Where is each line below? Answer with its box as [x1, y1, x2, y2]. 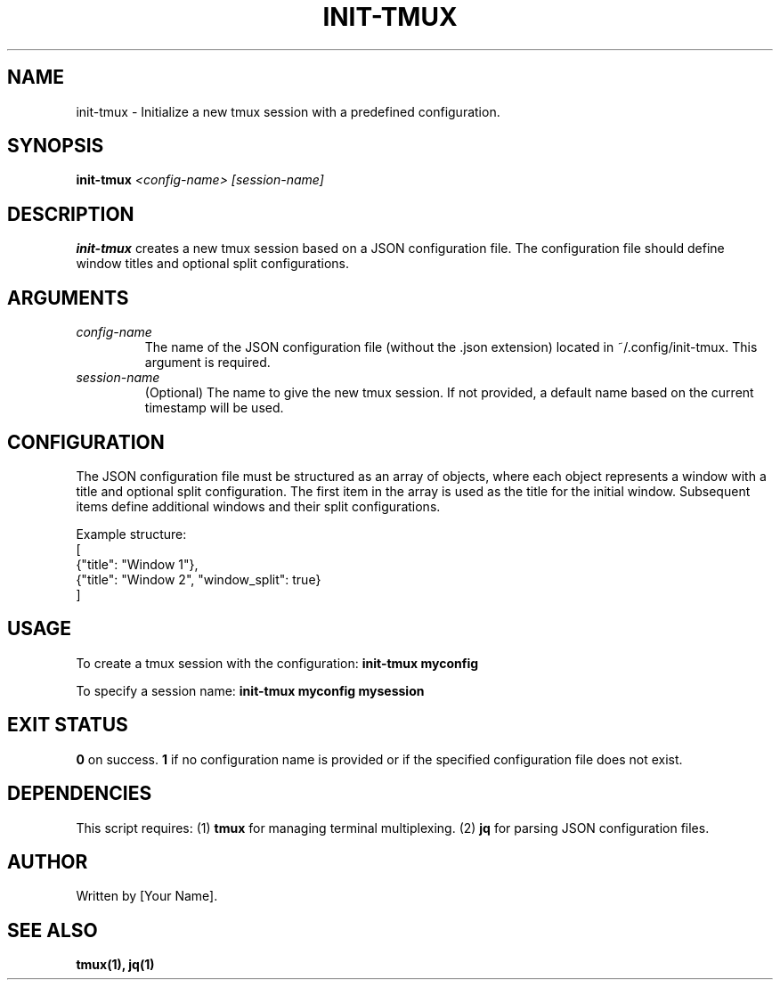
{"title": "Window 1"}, [76, 556, 199, 572]
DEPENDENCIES [7, 782, 152, 805]
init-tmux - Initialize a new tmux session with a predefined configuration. [76, 103, 500, 119]
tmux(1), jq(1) [76, 957, 155, 973]
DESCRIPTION [7, 202, 134, 225]
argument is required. [144, 355, 271, 371]
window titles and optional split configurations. [76, 256, 350, 272]
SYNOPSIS [7, 135, 104, 158]
